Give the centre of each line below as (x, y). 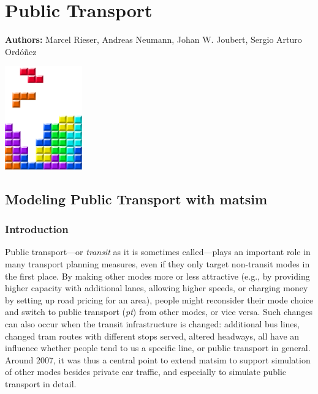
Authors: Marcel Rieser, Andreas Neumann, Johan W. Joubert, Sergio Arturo (153, 39)
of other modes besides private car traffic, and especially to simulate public (146, 372)
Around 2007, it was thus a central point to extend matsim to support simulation (158, 359)
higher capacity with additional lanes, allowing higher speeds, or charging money (157, 288)
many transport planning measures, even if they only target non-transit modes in (157, 264)
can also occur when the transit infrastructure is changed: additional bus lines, (152, 324)
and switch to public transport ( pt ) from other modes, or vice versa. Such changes (159, 312)
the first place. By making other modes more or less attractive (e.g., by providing (157, 276)
